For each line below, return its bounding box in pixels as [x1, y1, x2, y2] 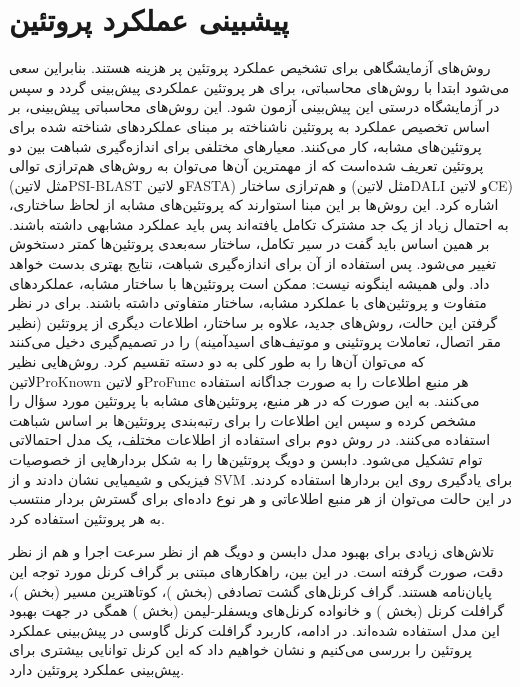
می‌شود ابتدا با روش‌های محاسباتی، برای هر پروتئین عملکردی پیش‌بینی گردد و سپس [9, 76, 510, 97]
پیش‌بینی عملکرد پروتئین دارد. [9, 658, 185, 679]
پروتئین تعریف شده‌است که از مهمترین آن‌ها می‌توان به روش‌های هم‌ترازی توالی [9, 155, 484, 176]
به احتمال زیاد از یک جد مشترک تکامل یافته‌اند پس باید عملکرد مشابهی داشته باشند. [9, 213, 509, 234]
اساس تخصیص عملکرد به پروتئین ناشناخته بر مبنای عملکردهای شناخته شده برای [9, 115, 490, 136]
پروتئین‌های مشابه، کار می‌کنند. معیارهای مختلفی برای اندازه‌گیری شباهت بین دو [9, 135, 482, 156]
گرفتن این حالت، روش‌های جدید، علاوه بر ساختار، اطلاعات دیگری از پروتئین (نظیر [9, 311, 498, 332]
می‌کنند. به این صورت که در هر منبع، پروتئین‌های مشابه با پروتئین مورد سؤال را [9, 390, 480, 411]
